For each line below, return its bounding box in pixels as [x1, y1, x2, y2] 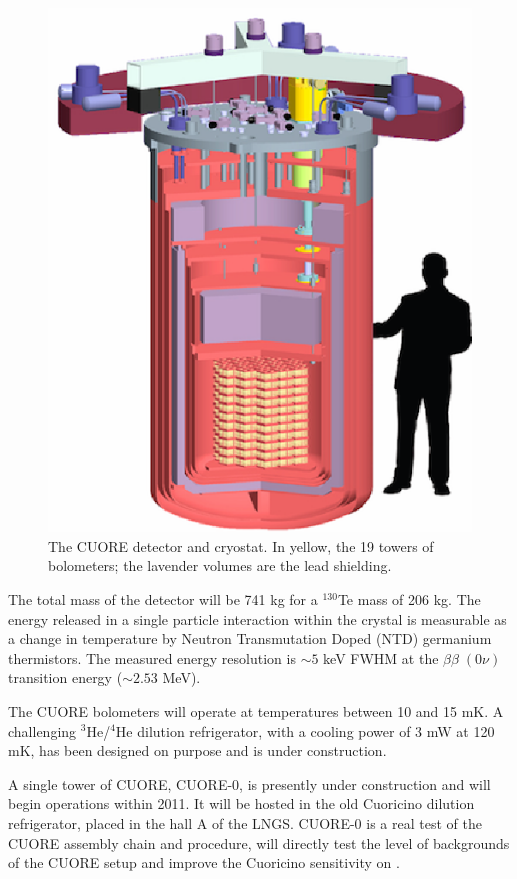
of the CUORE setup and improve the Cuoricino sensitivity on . [8, 852, 400, 873]
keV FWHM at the [323, 647, 439, 668]
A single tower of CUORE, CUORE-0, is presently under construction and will [8, 773, 491, 794]
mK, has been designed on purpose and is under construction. [8, 740, 387, 761]
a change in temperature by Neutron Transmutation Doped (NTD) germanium [8, 628, 492, 649]
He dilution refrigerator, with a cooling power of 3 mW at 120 [115, 720, 495, 741]
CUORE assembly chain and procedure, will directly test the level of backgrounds [8, 832, 510, 853]
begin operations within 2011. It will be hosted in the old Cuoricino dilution [8, 793, 475, 814]
